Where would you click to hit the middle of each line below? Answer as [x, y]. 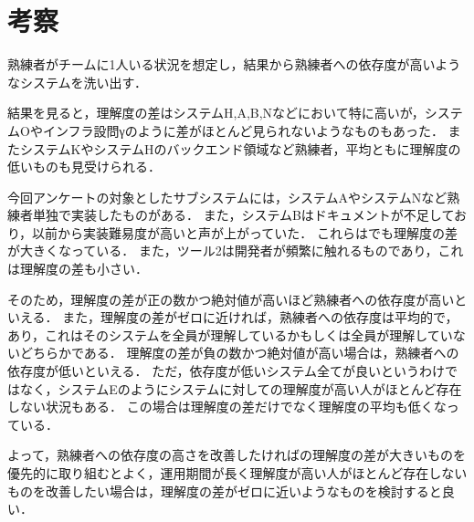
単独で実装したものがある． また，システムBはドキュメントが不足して [243, 215]
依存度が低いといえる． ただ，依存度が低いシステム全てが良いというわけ [226, 371]
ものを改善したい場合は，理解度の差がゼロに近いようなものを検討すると [225, 491]
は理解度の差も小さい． [78, 269]
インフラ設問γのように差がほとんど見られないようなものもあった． [243, 130]
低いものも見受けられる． [84, 167]
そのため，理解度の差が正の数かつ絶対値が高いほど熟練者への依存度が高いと [237, 299]
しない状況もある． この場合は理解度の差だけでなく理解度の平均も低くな [227, 407]
